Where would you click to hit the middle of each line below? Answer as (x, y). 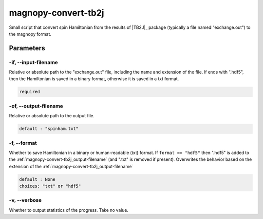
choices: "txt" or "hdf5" (50, 186)
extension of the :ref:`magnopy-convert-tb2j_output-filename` (71, 166)
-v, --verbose (25, 200)
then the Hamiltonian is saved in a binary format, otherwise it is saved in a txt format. (94, 79)
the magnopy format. (30, 34)
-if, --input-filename (33, 62)
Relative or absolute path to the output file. (52, 116)
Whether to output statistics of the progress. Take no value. (69, 210)
